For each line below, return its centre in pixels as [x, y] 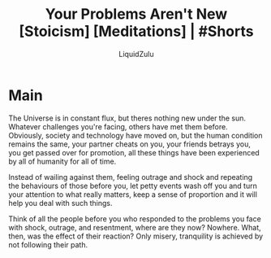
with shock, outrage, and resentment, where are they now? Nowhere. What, [135, 227]
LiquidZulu [136, 54]
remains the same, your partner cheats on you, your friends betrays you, [130, 144]
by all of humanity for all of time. [62, 161]
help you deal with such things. [60, 203]
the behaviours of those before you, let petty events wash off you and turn [133, 186]
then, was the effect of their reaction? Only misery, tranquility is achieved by [136, 236]
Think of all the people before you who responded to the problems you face [135, 219]
